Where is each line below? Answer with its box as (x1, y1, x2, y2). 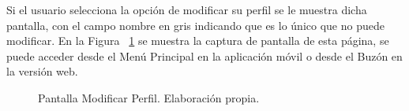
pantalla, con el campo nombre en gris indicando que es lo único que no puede (6, 17, 385, 33)
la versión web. (6, 63, 78, 80)
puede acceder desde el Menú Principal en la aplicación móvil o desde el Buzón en (6, 47, 403, 64)
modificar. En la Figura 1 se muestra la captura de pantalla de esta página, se (6, 32, 389, 49)
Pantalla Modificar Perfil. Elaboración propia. (38, 89, 260, 105)
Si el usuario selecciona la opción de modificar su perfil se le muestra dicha (6, 2, 367, 17)
